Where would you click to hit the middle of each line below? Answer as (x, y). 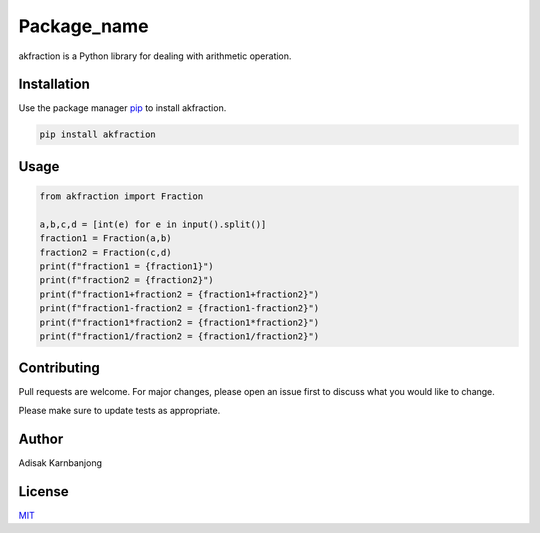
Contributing (59, 368)
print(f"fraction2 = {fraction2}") (126, 280)
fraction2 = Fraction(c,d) (105, 252)
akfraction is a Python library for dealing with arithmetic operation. (155, 56)
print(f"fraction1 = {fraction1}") (126, 266)
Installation (54, 84)
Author (41, 438)
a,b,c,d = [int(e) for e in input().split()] (153, 224)
